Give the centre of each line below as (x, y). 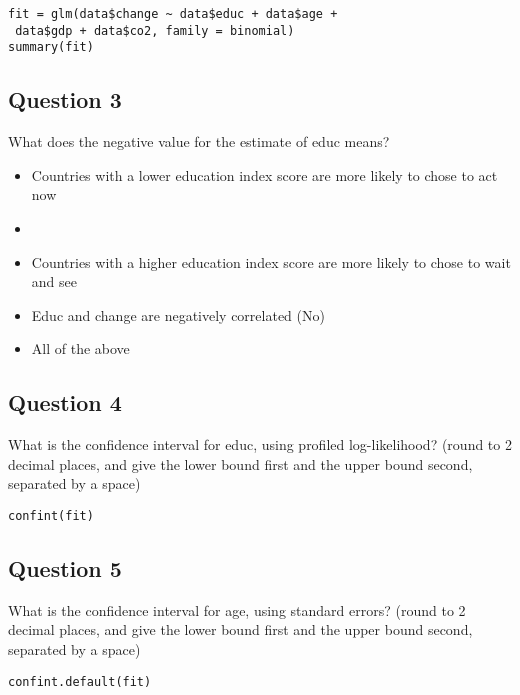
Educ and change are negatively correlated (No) (178, 314)
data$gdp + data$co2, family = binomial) (155, 30)
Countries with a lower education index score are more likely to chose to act (264, 174)
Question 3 (65, 99)
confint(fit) (51, 515)
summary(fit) (51, 47)
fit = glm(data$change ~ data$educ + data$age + (173, 14)
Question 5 (65, 567)
